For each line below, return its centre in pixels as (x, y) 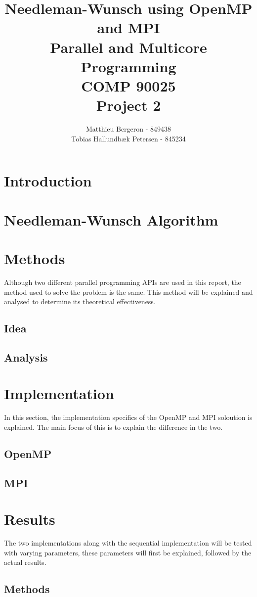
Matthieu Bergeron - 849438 (128, 129)
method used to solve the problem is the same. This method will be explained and (128, 292)
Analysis (26, 357)
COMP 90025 (128, 85)
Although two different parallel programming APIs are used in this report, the (123, 282)
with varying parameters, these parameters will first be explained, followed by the (128, 552)
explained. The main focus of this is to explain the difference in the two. (113, 427)
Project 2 (128, 105)
